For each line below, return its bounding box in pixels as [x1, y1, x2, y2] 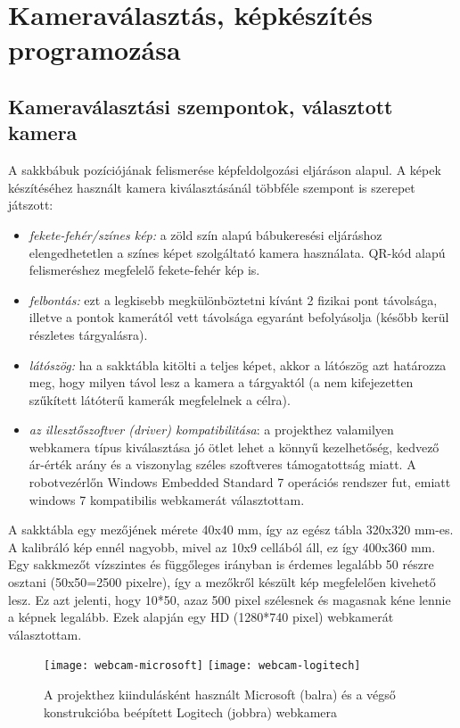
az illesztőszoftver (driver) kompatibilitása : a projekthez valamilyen [29, 420, 394, 439]
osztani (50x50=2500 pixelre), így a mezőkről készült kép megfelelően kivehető [8, 573, 436, 591]
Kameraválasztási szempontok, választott [8, 92, 393, 120]
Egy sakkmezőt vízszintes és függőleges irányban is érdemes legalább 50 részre [8, 555, 434, 574]
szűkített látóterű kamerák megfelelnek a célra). [29, 390, 291, 409]
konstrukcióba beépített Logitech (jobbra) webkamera [44, 702, 338, 721]
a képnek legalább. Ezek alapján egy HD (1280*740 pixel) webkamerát [8, 608, 394, 626]
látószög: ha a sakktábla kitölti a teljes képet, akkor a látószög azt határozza [29, 355, 447, 374]
